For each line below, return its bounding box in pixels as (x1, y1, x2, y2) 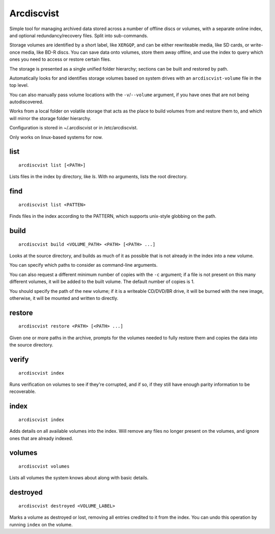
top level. (9, 82, 29, 88)
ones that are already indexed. (9, 435, 73, 442)
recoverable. (9, 388, 36, 394)
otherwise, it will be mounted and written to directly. (9, 295, 119, 301)
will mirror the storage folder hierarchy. (9, 115, 92, 121)
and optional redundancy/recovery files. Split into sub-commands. (9, 32, 149, 38)
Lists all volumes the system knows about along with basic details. (9, 475, 149, 481)
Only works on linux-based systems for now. (9, 134, 103, 140)
